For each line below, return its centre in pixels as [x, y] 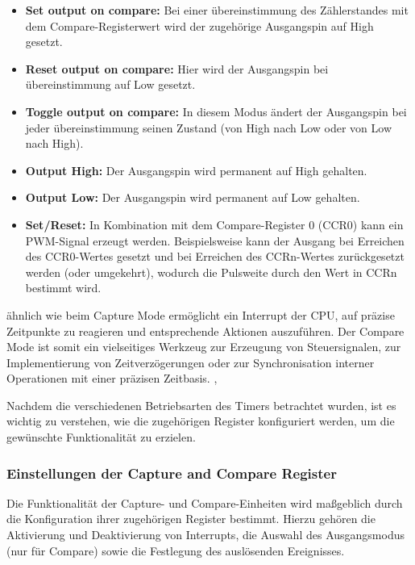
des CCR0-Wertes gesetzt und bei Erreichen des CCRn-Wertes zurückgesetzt [215, 256]
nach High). [54, 143]
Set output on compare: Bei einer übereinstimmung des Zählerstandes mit [217, 10]
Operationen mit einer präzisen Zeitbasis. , [112, 378]
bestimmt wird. [63, 288]
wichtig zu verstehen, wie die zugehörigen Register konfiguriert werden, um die [201, 421]
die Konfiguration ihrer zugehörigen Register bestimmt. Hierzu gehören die [191, 519]
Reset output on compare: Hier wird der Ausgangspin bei [177, 68]
